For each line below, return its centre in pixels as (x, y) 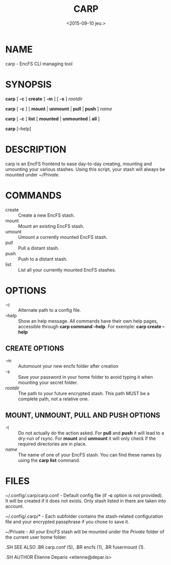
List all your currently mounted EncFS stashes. (67, 270)
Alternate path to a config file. (49, 310)
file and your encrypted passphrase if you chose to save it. (67, 522)
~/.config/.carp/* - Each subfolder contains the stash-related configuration (84, 516)
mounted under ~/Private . (33, 174)
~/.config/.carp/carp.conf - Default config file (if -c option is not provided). (84, 495)
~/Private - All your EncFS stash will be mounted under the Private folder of (85, 532)
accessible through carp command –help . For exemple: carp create (90, 327)
